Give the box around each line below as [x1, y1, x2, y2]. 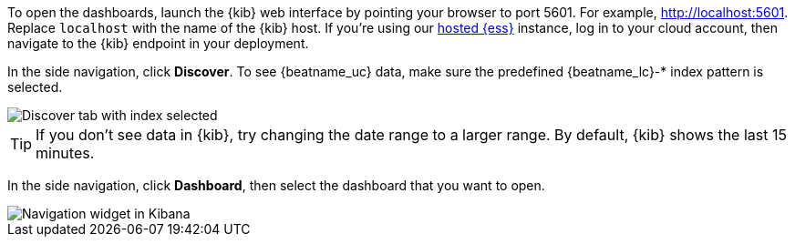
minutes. [36, 144, 95, 162]
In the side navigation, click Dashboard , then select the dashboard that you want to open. [7, 178, 545, 193]
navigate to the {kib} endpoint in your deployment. [7, 36, 309, 51]
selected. [7, 79, 63, 95]
